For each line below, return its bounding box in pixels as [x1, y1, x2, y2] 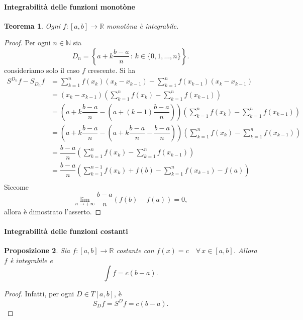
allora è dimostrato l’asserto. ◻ [4, 206, 102, 216]
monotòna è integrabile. [106, 20, 179, 31]
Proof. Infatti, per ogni [4, 288, 74, 299]
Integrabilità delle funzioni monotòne [4, 1, 135, 12]
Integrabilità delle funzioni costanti [4, 226, 128, 236]
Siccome [4, 181, 29, 192]
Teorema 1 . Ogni [4, 20, 60, 31]
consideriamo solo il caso [4, 64, 80, 75]
